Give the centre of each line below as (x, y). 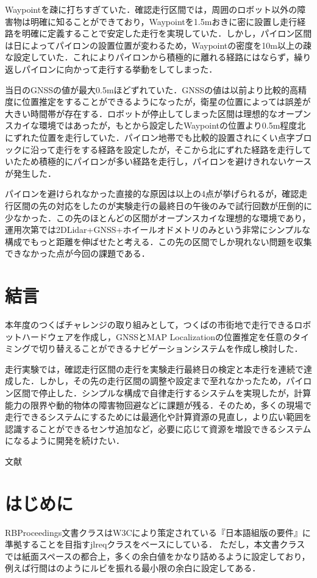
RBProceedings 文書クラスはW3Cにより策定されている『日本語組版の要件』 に (158, 532)
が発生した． (30, 173)
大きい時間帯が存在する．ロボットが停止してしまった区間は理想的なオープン (158, 113)
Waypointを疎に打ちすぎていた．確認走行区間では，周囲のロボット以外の (151, 9)
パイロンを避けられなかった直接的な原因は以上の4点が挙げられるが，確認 (152, 194)
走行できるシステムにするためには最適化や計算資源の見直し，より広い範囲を (158, 417)
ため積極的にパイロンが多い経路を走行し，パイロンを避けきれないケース (167, 161)
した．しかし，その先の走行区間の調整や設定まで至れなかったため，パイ (158, 381)
